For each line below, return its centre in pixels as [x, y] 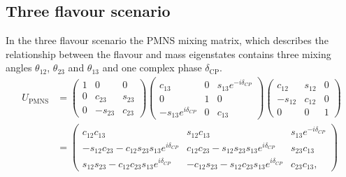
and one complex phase [152, 68]
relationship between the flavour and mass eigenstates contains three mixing [168, 54]
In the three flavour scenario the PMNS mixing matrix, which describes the [167, 40]
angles [19, 68]
